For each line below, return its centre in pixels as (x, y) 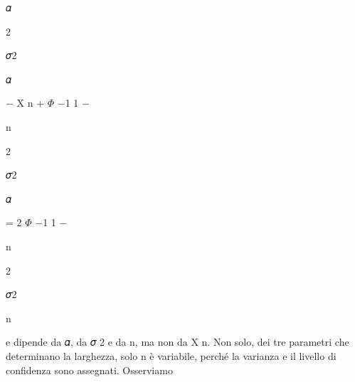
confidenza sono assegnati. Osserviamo (89, 370)
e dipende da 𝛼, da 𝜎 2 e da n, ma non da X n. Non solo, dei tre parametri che (177, 342)
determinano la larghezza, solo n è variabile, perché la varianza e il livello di (171, 355)
